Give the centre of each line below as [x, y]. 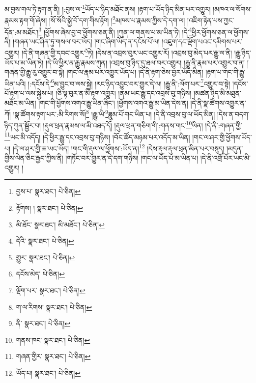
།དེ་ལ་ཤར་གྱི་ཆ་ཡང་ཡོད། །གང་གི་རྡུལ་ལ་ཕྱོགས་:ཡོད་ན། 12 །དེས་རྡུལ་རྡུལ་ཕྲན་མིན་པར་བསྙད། [118, 147]
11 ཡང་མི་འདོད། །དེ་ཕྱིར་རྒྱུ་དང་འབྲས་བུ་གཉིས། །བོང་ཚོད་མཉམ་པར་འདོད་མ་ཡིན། [97, 136]
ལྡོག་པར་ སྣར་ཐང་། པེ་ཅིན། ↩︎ [51, 290]
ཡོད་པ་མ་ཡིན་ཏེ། [24, 62]
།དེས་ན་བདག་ [233, 114]
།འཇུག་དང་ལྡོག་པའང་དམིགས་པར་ [202, 41]
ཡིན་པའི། [15, 83]
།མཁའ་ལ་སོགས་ [232, 9]
